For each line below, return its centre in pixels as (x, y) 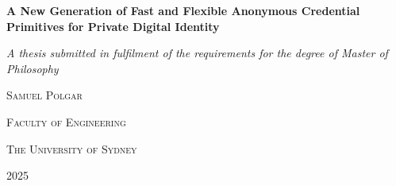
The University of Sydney (72, 148)
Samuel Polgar (44, 95)
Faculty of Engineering (66, 121)
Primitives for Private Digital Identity (113, 26)
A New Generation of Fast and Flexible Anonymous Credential (183, 10)
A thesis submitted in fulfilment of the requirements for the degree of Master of (197, 53)
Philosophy (33, 68)
